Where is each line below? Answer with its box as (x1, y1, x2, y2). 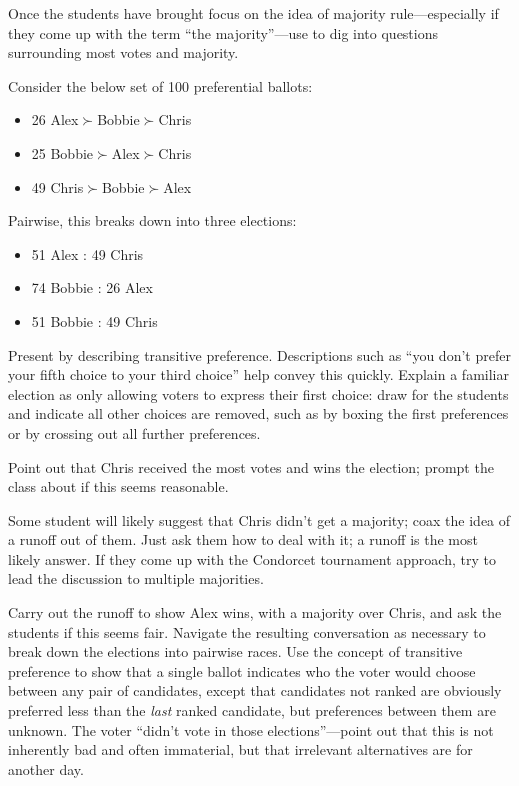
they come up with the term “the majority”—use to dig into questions (8, 22, 439, 43)
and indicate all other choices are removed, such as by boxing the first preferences (8, 403, 509, 424)
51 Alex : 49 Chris (31, 243, 144, 264)
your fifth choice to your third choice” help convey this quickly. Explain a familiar (8, 364, 509, 385)
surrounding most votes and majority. (8, 42, 239, 63)
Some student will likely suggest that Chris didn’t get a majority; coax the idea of (8, 509, 511, 530)
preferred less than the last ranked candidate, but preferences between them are (8, 700, 496, 721)
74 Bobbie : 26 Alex (31, 277, 153, 298)
